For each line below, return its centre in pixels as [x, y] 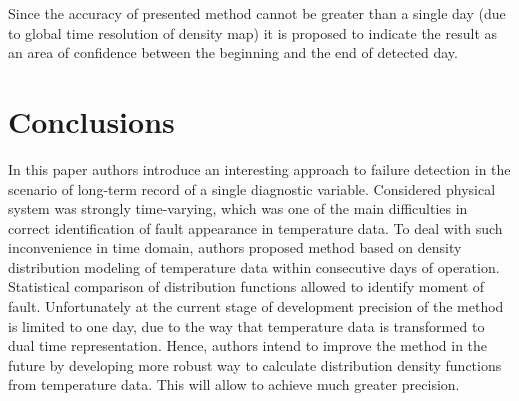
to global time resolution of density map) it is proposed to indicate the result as [253, 32]
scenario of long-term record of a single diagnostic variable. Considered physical [252, 188]
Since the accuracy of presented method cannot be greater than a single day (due [257, 13]
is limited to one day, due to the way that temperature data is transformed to [246, 325]
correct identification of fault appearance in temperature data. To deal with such [255, 227]
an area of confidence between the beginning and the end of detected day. [233, 52]
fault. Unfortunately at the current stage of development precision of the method [256, 306]
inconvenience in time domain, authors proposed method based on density [235, 247]
